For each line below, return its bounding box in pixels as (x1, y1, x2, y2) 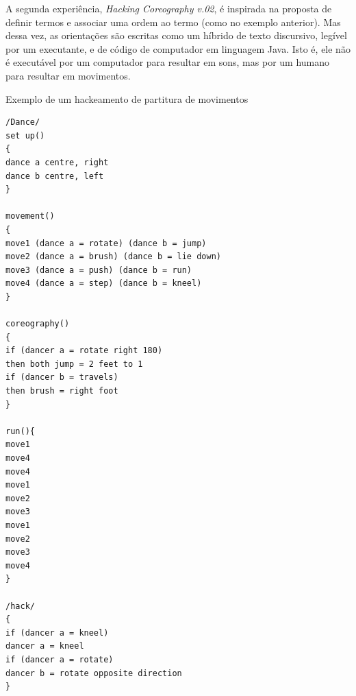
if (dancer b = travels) (5, 372, 118, 383)
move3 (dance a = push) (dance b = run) (5, 265, 192, 275)
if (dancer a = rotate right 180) (5, 346, 163, 356)
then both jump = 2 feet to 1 (5, 359, 143, 369)
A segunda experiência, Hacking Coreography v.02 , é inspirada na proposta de (5, 1, 332, 15)
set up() (5, 130, 45, 141)
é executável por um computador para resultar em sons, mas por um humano (5, 55, 330, 69)
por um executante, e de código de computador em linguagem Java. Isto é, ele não (5, 41, 351, 56)
